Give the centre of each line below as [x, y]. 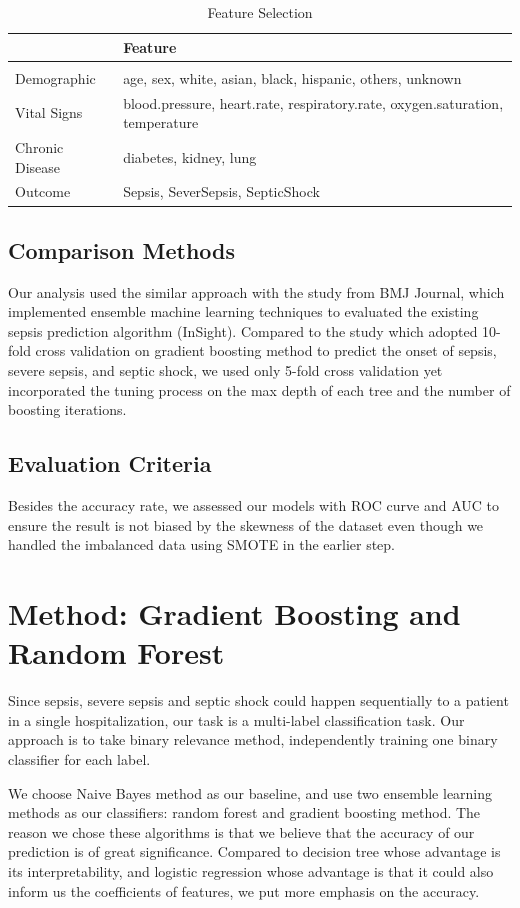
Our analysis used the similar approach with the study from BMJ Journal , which [256, 291]
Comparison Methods [122, 249]
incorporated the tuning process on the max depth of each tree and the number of [259, 389]
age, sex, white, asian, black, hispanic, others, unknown [292, 77]
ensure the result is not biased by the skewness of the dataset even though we [246, 524]
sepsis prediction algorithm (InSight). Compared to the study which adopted [243, 330]
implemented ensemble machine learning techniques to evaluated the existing [243, 311]
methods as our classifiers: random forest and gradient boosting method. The [244, 812]
